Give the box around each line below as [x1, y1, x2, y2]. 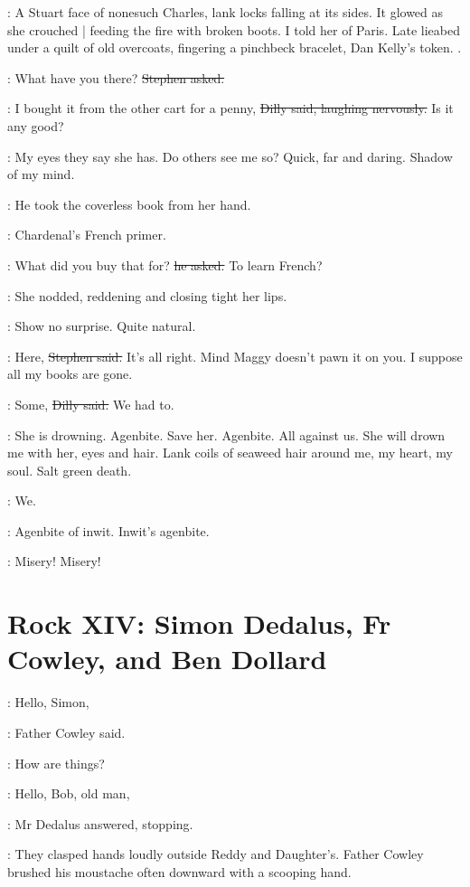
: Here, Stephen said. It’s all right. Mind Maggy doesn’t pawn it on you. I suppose [7, 346, 463, 365]
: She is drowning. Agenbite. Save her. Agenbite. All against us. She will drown [7, 425, 446, 444]
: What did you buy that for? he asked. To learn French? [7, 255, 323, 274]
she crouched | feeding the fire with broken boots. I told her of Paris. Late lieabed [7, 20, 460, 39]
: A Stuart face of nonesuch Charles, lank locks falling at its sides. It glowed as [7, 3, 444, 21]
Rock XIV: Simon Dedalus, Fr [7, 605, 391, 642]
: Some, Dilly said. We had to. [7, 394, 174, 413]
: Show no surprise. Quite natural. [7, 316, 196, 335]
